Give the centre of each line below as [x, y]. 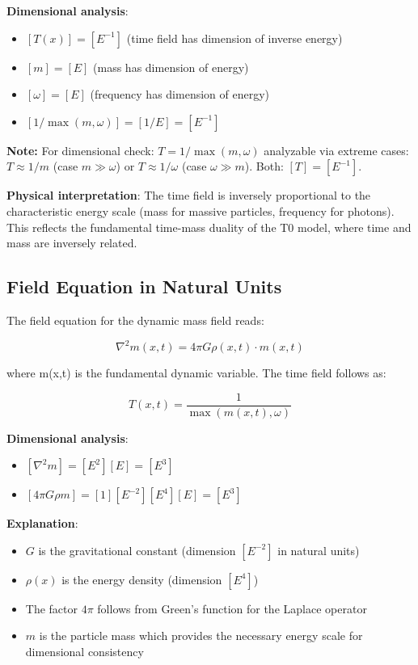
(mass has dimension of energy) [171, 67]
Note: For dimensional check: [80, 150]
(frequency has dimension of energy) [180, 94]
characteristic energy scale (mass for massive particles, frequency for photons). [201, 210]
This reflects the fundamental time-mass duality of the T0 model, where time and [209, 227]
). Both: [264, 166]
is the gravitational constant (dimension [137, 550]
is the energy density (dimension [142, 579]
